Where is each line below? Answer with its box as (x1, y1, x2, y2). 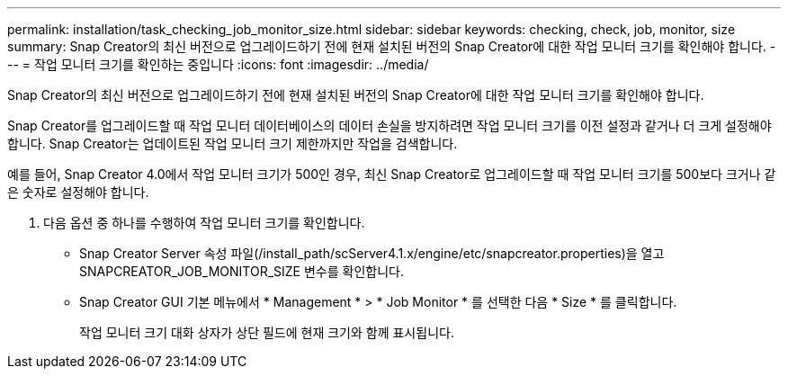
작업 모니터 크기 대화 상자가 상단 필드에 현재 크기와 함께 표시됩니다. (79, 325, 454, 340)
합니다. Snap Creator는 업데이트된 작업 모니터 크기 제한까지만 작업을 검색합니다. (7, 136, 458, 151)
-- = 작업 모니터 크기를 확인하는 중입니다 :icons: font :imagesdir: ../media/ (7, 57, 429, 72)
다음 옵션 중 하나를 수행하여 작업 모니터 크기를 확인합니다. (43, 215, 365, 230)
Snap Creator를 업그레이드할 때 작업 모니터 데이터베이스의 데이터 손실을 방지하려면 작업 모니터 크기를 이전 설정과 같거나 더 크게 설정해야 (7, 118, 772, 133)
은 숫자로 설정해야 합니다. (7, 184, 149, 200)
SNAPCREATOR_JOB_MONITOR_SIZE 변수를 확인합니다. (79, 264, 404, 279)
